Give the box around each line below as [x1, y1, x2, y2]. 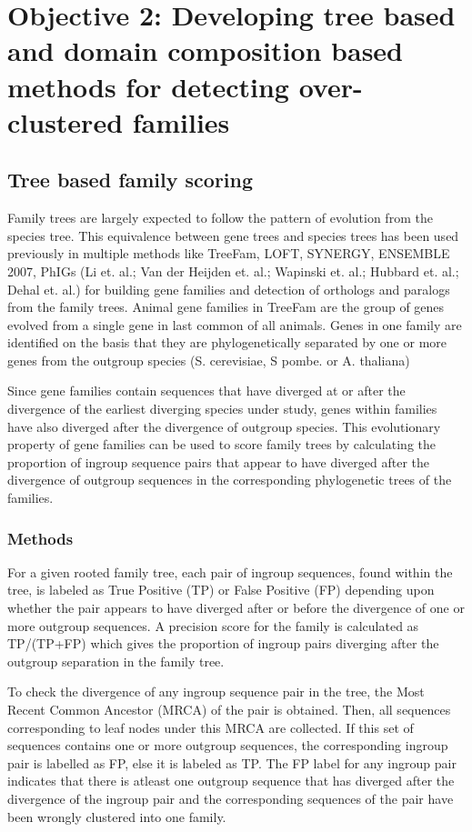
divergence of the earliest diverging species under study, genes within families [7, 399, 437, 418]
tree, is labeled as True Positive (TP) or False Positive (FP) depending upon [7, 580, 435, 599]
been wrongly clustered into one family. [7, 807, 226, 826]
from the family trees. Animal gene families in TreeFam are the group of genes [7, 297, 445, 316]
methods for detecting [7, 67, 289, 105]
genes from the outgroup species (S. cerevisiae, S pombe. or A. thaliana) [7, 350, 410, 369]
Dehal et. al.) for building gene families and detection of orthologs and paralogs [7, 279, 450, 298]
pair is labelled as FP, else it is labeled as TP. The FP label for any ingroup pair [7, 753, 457, 772]
